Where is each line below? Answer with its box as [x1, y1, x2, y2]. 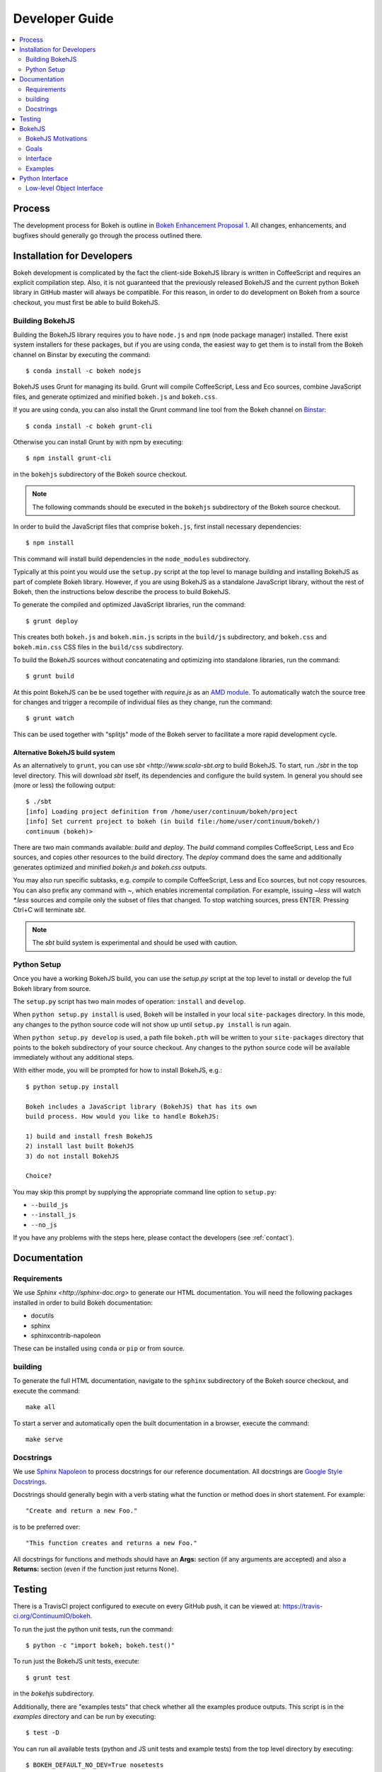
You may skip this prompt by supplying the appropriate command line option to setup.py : [13, 1187, 277, 1196]
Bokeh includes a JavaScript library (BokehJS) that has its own [25, 1102, 257, 1111]
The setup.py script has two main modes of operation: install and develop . [13, 997, 246, 1006]
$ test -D [25, 1729, 59, 1737]
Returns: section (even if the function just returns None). [13, 1564, 179, 1573]
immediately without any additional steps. [13, 1053, 134, 1061]
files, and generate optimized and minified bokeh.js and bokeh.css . [13, 392, 217, 400]
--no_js [30, 1221, 58, 1229]
